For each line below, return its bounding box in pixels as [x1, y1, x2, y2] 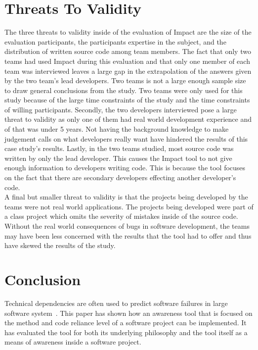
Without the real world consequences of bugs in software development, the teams [4, 221, 250, 231]
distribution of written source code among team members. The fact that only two [4, 46, 251, 56]
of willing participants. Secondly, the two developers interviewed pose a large [4, 104, 237, 114]
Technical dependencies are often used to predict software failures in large [4, 298, 228, 308]
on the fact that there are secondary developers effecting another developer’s [4, 172, 236, 183]
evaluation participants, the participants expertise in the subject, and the [4, 36, 226, 47]
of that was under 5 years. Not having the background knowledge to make [4, 124, 229, 134]
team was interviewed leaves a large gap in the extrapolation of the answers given [4, 65, 252, 76]
